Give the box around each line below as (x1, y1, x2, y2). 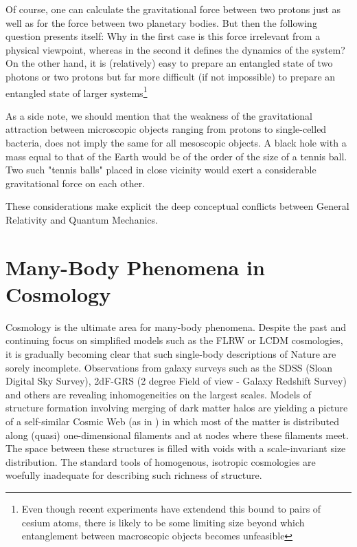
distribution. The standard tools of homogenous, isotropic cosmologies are (5, 454, 316, 469)
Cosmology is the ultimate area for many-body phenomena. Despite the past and (5, 319, 347, 334)
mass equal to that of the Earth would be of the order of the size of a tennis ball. (5, 149, 347, 163)
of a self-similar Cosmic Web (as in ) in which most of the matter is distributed (5, 414, 339, 429)
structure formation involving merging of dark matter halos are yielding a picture (5, 400, 348, 415)
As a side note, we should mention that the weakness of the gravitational (5, 108, 312, 122)
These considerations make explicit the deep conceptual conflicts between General (5, 199, 349, 213)
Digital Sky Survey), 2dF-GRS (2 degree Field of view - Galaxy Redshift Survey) (5, 374, 347, 388)
